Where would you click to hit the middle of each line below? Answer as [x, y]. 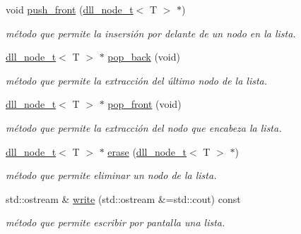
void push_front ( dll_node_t [70, 9]
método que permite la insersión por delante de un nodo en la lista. [151, 33]
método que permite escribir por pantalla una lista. [116, 222]
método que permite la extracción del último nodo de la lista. [137, 80]
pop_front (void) [144, 104]
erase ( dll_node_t [147, 151]
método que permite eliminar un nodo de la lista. [111, 175]
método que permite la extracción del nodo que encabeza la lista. [144, 127]
